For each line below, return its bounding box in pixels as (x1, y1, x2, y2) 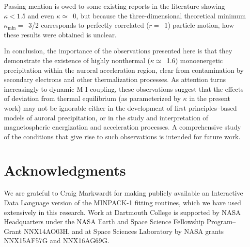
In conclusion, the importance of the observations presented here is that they (4, 46, 233, 56)
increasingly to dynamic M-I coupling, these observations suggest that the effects (4, 83, 244, 94)
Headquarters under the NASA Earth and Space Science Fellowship (4, 216, 204, 227)
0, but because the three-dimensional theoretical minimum (73, 10, 246, 20)
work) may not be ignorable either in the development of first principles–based (4, 102, 237, 113)
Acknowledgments (4, 160, 126, 180)
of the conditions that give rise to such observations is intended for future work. (4, 131, 241, 141)
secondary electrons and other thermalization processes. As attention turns (4, 74, 226, 84)
